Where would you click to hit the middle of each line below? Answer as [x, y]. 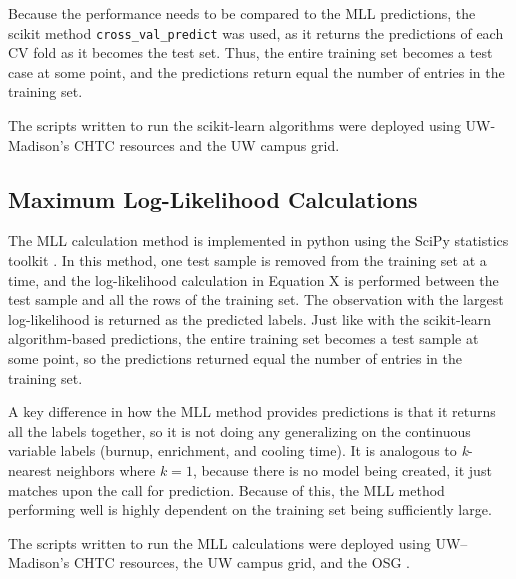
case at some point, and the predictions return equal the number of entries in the [256, 71]
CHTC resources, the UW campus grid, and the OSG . [241, 562]
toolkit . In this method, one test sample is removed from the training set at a [247, 260]
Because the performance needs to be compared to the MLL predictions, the [242, 13]
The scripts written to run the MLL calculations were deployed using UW [234, 542]
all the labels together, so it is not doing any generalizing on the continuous [239, 430]
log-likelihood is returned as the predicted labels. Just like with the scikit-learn [249, 318]
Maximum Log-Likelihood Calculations [213, 198]
